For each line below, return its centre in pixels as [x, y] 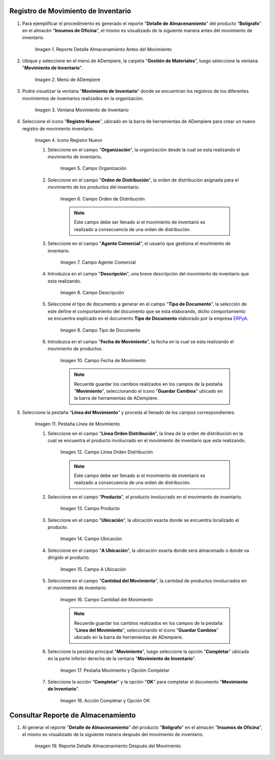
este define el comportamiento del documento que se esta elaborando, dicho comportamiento [146, 311]
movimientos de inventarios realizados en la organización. [83, 98]
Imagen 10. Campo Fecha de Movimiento [103, 360]
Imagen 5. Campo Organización [93, 168]
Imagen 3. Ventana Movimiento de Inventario [82, 110]
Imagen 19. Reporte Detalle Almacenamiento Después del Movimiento [108, 746]
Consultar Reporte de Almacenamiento [73, 715]
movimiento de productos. [75, 349]
